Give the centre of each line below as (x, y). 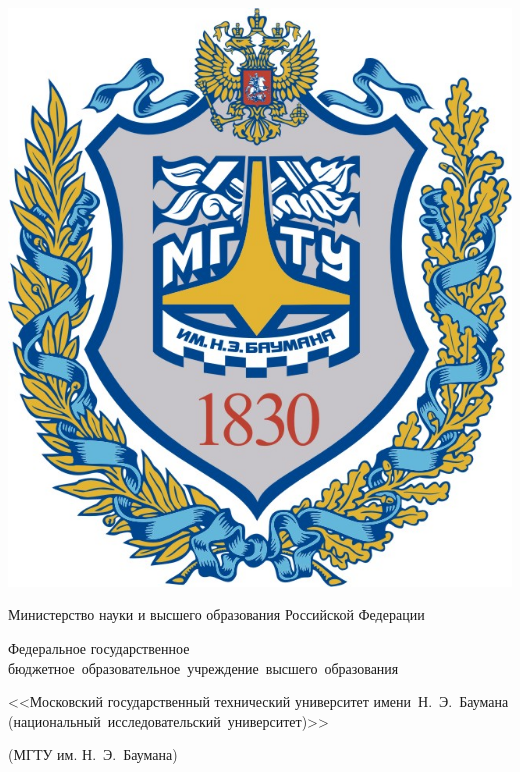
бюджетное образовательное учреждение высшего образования (203, 667)
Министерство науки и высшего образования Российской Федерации (216, 614)
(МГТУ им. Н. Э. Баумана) (93, 754)
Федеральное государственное (99, 648)
